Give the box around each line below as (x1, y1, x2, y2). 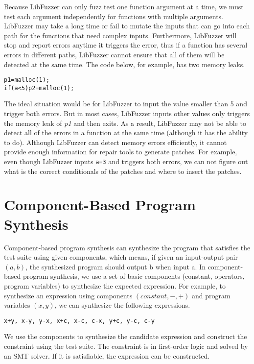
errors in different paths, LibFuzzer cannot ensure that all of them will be (4, 49, 225, 59)
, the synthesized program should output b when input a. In (25, 261, 206, 271)
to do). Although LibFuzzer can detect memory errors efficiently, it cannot (4, 137, 227, 147)
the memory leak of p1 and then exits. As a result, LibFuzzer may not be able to (4, 118, 246, 128)
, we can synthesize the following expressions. (54, 300, 190, 310)
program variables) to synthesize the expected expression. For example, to (4, 280, 226, 291)
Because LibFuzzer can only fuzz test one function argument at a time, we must (4, 1, 244, 11)
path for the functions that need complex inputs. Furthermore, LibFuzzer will (4, 30, 237, 40)
